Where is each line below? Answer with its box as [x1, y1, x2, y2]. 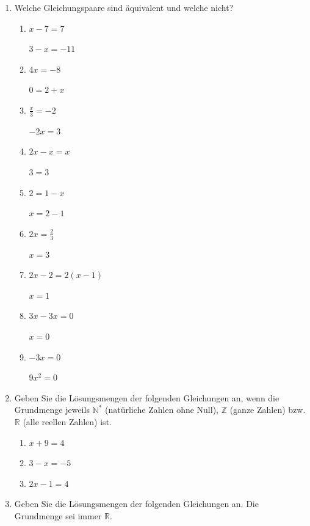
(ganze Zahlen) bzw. [229, 403, 306, 416]
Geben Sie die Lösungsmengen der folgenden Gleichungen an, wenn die [14, 391, 279, 404]
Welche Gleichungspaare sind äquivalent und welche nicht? [14, 1, 234, 13]
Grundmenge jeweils [14, 403, 90, 416]
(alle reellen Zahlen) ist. [23, 415, 112, 428]
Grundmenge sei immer [14, 509, 102, 522]
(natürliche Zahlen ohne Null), [105, 403, 218, 416]
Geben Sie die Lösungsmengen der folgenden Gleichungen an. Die [14, 497, 259, 510]
